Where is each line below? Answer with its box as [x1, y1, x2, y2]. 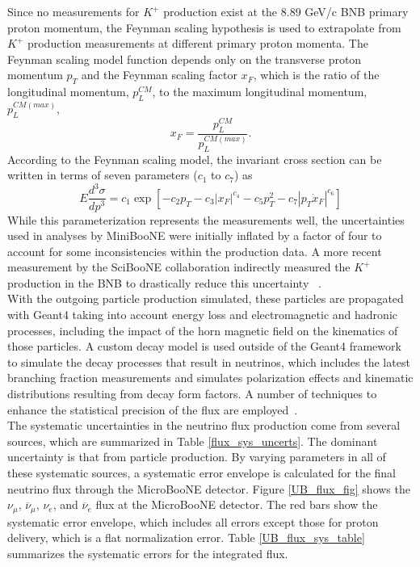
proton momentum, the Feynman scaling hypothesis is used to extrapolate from [7, 19, 401, 36]
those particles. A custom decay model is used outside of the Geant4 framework [7, 338, 401, 355]
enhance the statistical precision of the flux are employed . [7, 401, 298, 418]
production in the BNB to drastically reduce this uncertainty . [7, 274, 321, 291]
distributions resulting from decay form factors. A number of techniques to [7, 385, 377, 402]
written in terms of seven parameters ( [7, 166, 198, 183]
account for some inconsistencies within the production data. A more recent [7, 242, 382, 259]
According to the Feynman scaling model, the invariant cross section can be [7, 150, 382, 167]
